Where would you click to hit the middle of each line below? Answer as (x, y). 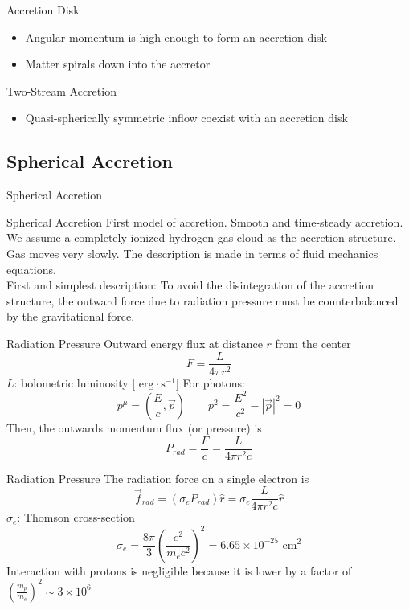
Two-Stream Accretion (61, 90)
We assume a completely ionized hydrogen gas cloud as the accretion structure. (201, 237)
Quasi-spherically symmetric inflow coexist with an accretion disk (186, 118)
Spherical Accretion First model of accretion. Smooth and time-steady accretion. (205, 221)
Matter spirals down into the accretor (118, 64)
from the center (313, 343)
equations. (31, 269)
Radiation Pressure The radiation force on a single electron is (158, 478)
